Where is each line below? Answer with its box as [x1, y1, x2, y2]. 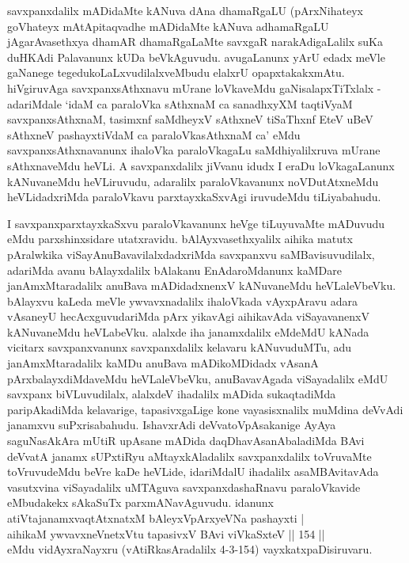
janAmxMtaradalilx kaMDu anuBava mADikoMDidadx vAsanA [7, 355, 319, 371]
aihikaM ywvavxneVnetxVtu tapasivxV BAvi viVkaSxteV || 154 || [7, 525, 325, 542]
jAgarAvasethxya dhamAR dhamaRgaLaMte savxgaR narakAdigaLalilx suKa [7, 33, 383, 50]
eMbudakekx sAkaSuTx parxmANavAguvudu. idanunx [7, 494, 274, 511]
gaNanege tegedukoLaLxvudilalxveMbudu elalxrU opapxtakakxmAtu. [7, 64, 345, 81]
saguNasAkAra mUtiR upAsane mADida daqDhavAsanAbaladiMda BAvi [7, 432, 365, 449]
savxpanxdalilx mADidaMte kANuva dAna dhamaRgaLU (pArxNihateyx [7, 2, 363, 18]
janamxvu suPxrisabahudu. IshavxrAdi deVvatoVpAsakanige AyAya [7, 417, 336, 433]
